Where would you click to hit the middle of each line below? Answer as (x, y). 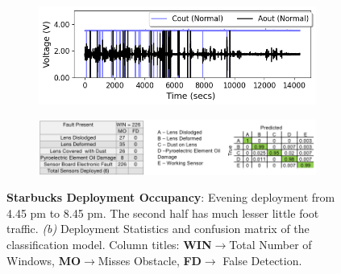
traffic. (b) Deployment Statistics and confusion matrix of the (158, 229)
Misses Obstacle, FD (150, 260)
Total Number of (270, 244)
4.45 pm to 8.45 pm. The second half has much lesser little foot (163, 213)
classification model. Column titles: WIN (109, 244)
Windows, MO (44, 260)
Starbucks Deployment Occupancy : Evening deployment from (171, 197)
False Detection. (262, 260)
